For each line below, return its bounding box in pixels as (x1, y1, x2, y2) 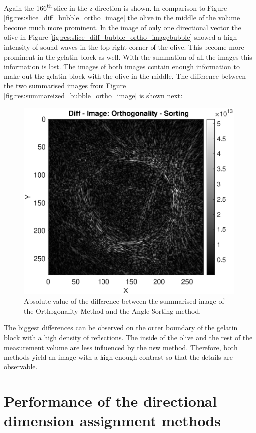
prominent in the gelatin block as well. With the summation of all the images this (4, 51, 252, 62)
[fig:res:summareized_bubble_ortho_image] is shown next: (4, 90, 183, 100)
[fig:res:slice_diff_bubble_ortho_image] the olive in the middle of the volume (4, 12, 240, 23)
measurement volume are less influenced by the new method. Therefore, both (4, 342, 238, 352)
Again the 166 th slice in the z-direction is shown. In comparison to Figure (4, 1, 227, 13)
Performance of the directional (4, 390, 217, 411)
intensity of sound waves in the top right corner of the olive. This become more (4, 42, 244, 52)
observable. (4, 361, 38, 371)
